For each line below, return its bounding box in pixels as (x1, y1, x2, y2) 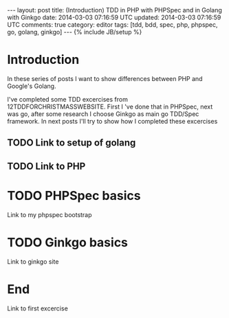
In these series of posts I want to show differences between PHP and (7, 74, 203, 82)
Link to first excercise (7, 304, 69, 313)
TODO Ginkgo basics (7, 234, 129, 250)
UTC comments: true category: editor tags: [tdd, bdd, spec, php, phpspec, (7, 21, 218, 29)
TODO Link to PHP (7, 160, 86, 172)
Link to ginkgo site (7, 257, 59, 266)
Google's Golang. (7, 82, 56, 90)
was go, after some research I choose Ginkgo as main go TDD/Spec (7, 109, 199, 118)
